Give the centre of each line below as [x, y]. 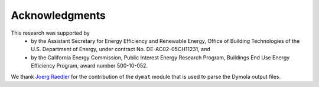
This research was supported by [50, 33]
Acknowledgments [58, 15]
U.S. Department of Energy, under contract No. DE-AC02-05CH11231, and [121, 49]
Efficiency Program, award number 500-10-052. [89, 66]
